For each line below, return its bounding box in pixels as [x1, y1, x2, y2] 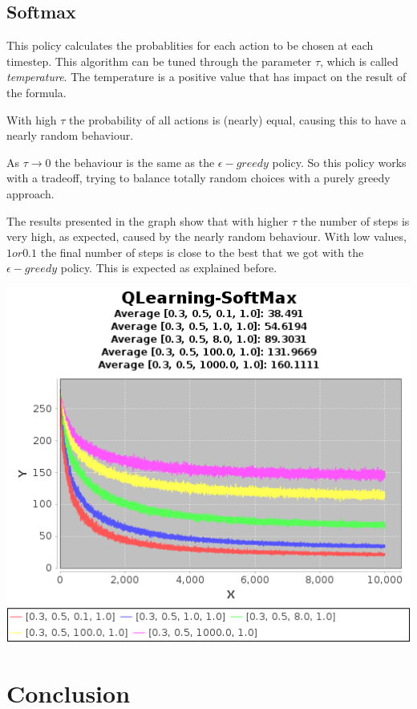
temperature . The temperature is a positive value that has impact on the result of [6, 68, 407, 85]
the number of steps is [300, 212, 410, 229]
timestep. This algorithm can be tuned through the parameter [6, 52, 312, 69]
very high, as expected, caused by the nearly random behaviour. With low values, [6, 228, 407, 245]
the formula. [6, 84, 67, 100]
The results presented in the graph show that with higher [6, 212, 289, 229]
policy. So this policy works [272, 153, 407, 170]
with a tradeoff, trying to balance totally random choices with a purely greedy [6, 169, 391, 186]
